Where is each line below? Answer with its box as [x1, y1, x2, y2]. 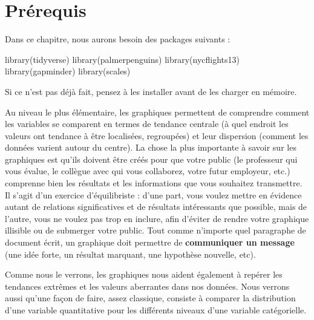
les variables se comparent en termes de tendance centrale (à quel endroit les [5, 117, 289, 130]
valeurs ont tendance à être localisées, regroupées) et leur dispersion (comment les [5, 129, 309, 142]
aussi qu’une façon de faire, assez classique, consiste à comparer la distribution [5, 292, 296, 304]
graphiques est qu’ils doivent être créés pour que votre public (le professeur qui [5, 152, 298, 165]
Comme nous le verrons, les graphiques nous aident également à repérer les [5, 268, 283, 281]
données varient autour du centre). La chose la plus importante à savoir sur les [5, 141, 296, 154]
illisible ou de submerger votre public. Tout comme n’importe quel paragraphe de [5, 224, 306, 237]
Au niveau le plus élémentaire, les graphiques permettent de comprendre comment [5, 105, 310, 118]
